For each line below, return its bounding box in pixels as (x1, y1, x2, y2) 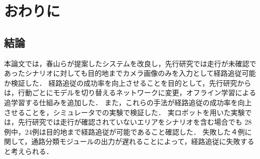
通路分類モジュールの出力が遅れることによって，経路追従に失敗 (31, 136, 240, 147)
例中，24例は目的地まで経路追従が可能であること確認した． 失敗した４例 (4, 126, 245, 137)
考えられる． (11, 146, 53, 156)
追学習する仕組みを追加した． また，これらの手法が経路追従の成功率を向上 (4, 97, 252, 107)
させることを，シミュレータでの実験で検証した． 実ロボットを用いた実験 (4, 107, 245, 117)
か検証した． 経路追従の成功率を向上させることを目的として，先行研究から (4, 77, 251, 88)
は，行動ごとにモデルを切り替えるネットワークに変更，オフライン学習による (4, 87, 256, 98)
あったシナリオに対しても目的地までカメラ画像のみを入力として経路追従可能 (4, 68, 256, 78)
